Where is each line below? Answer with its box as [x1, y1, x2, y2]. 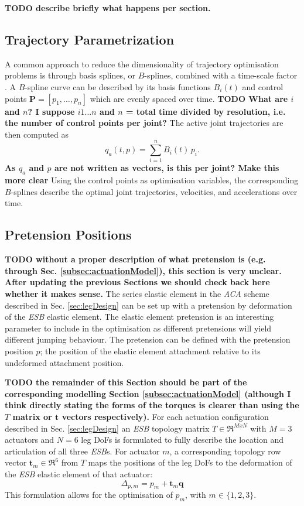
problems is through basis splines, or [5, 69, 136, 81]
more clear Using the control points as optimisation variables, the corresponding [5, 174, 299, 186]
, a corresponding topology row [169, 445, 281, 457]
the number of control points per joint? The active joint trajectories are [5, 117, 283, 129]
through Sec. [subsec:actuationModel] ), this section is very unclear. [5, 264, 282, 276]
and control [242, 80, 283, 93]
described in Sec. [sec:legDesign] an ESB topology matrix [5, 422, 210, 434]
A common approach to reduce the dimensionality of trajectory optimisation [5, 57, 279, 70]
